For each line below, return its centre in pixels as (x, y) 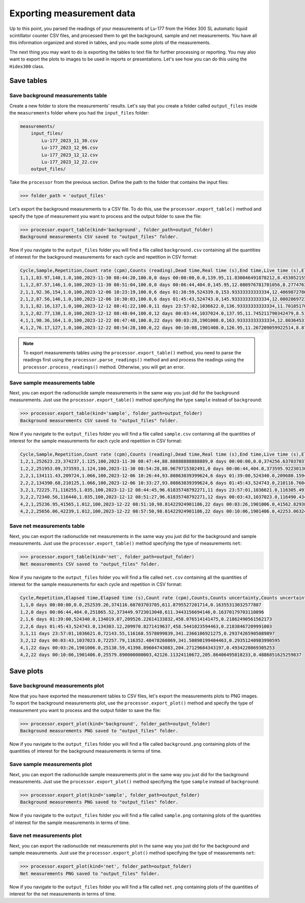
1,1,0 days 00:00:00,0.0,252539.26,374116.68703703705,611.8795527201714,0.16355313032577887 (141, 605)
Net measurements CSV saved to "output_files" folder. (90, 564)
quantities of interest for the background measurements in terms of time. (86, 751)
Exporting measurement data (72, 13)
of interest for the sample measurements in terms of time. (70, 823)
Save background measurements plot (57, 686)
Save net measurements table (47, 526)
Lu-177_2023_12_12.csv (70, 155)
